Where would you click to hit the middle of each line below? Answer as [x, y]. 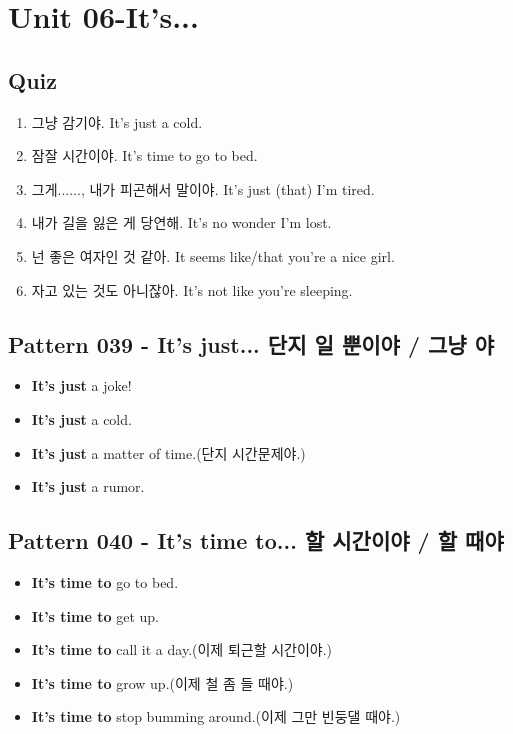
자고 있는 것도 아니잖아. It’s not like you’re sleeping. [192, 289]
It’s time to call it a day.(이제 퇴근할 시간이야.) [182, 649]
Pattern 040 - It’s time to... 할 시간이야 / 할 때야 [256, 540]
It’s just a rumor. [88, 486]
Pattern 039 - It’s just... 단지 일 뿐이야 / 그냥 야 [251, 343]
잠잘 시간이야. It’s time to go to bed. [144, 155]
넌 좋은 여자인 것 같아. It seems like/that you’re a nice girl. [213, 255]
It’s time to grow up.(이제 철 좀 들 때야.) [162, 682]
